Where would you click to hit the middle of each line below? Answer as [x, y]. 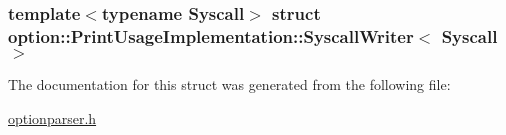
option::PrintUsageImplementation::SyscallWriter [211, 35]
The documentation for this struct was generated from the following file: [229, 84]
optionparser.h [52, 117]
